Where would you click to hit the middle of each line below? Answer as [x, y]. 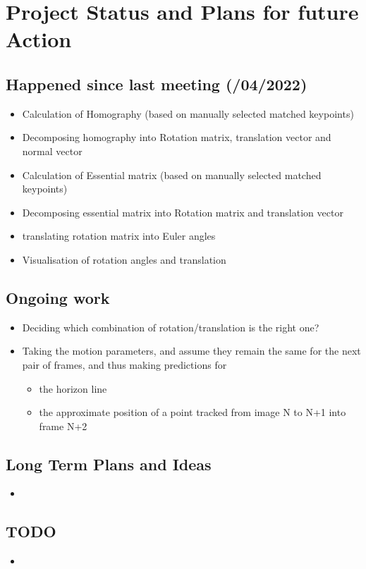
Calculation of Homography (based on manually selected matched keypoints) [188, 113]
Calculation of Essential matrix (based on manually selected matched [172, 175]
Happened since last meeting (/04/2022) [157, 84]
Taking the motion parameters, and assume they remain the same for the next [191, 351]
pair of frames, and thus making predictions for [124, 364]
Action [39, 39]
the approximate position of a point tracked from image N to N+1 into [193, 412]
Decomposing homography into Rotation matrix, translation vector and [177, 137]
